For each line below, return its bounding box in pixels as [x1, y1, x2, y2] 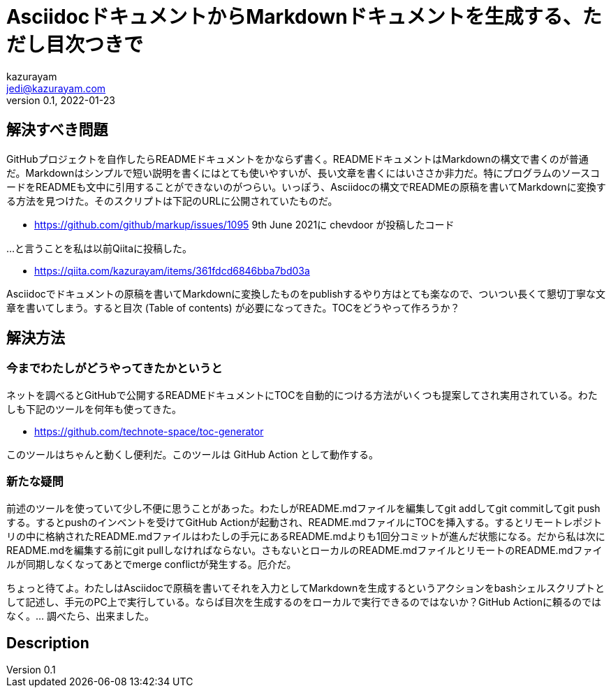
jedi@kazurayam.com [6, 82, 106, 94]
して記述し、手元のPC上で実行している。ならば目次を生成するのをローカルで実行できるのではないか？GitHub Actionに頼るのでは [6, 595, 601, 608]
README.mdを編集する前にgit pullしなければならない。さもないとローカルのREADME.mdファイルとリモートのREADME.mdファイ [6, 544, 603, 556]
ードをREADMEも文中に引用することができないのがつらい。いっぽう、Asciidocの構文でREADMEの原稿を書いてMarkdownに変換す [6, 180, 606, 193]
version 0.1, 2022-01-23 [6, 94, 115, 106]
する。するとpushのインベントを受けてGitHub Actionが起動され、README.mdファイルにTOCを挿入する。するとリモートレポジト [6, 516, 603, 528]
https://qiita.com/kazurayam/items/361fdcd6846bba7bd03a [34, 264, 310, 277]
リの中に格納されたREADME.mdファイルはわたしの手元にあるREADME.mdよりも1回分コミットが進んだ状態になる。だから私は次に [6, 530, 605, 542]
